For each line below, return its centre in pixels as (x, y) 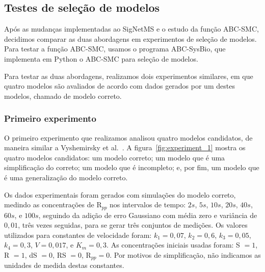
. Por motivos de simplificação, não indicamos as (185, 254)
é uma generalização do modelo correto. (66, 177)
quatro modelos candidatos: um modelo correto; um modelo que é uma (115, 157)
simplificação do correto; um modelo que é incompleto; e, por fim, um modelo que (132, 167)
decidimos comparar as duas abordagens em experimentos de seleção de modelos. (130, 38)
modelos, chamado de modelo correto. (63, 96)
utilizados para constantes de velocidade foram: (78, 235)
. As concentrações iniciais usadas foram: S (173, 245)
